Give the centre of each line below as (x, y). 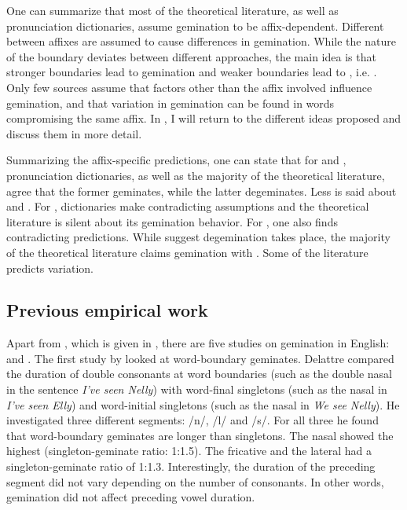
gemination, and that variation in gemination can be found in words (170, 103)
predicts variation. (50, 268)
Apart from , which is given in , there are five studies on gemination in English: (198, 343)
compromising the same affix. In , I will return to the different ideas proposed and (204, 118)
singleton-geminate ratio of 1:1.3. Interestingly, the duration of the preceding (191, 466)
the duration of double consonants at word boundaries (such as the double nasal (200, 374)
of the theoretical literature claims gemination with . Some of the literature (187, 252)
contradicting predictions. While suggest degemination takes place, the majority (198, 237)
